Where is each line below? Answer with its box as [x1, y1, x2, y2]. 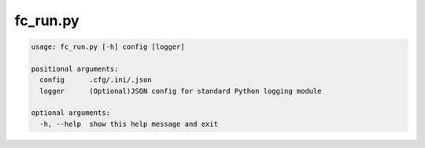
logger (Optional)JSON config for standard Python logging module [39, 87, 322, 95]
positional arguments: [31, 64, 119, 73]
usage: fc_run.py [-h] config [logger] [31, 43, 185, 51]
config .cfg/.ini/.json [39, 76, 153, 84]
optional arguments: [31, 109, 110, 117]
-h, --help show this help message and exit [39, 119, 218, 128]
